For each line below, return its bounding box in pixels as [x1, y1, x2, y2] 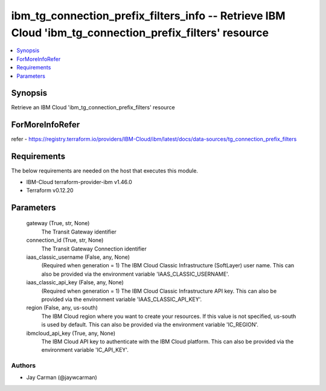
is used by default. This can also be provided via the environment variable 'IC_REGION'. [41, 321, 259, 328]
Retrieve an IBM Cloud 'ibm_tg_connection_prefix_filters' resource [11, 104, 175, 111]
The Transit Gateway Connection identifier [41, 245, 147, 252]
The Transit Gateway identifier [41, 228, 117, 235]
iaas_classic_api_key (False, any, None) [26, 279, 124, 286]
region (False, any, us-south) [26, 304, 98, 311]
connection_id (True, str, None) [26, 237, 104, 244]
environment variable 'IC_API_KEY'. [41, 346, 129, 354]
